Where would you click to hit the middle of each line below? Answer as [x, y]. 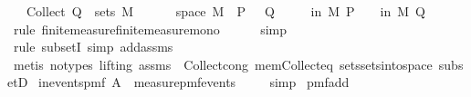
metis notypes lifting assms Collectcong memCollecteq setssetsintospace [223, 64]
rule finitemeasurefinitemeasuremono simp [150, 29]
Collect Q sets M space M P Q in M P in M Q [225, 11]
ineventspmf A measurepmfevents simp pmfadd [194, 82]
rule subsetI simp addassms [93, 47]
